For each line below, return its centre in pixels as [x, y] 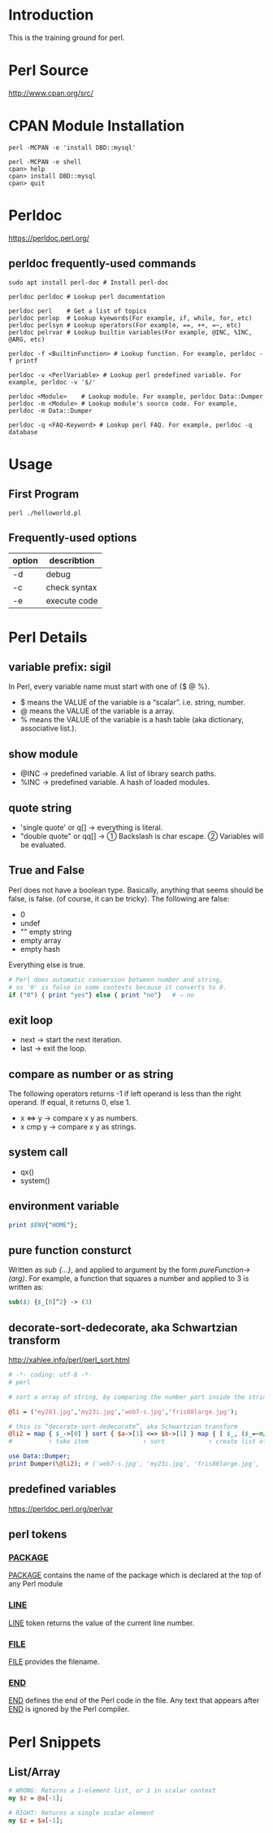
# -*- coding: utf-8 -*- [50, 1375]
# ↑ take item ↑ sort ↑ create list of [138, 1442]
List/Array [35, 1772]
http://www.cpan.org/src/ [51, 93]
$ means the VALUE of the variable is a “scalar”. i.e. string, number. [133, 703]
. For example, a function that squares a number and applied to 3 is [137, 1278]
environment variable [64, 1206]
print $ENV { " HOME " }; [43, 1225]
